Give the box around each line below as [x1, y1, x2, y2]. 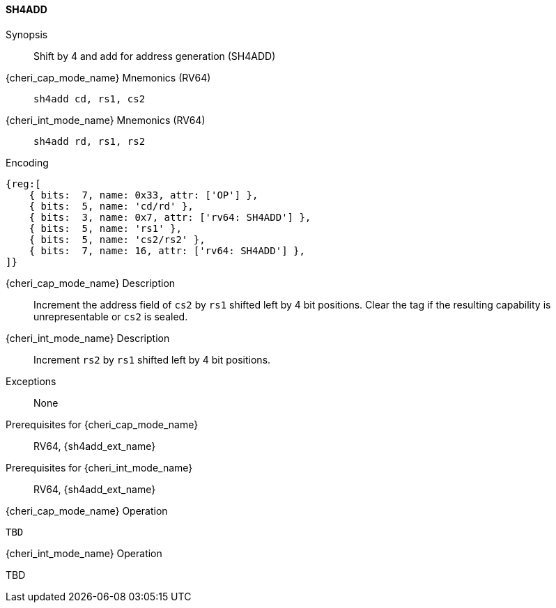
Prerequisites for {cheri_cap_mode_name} [6, 418, 199, 430]
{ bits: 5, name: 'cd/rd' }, [29, 200, 194, 212]
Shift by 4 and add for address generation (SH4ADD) [33, 49, 276, 62]
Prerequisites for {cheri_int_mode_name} [6, 461, 193, 474]
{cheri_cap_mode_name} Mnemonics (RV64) [6, 71, 211, 84]
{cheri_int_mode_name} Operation [6, 547, 162, 559]
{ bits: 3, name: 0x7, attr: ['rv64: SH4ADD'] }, [29, 211, 311, 223]
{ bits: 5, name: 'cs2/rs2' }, [29, 233, 206, 245]
